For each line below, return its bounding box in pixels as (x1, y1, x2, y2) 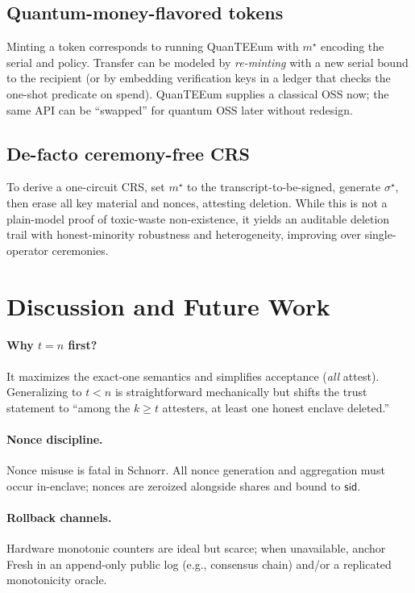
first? (68, 336, 98, 353)
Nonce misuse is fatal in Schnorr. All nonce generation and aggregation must (6, 461, 385, 478)
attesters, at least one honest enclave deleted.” (162, 399, 390, 416)
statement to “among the (6, 399, 131, 416)
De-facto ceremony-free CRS (6, 140, 251, 165)
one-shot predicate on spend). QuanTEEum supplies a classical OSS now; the (6, 85, 389, 102)
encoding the (321, 38, 384, 55)
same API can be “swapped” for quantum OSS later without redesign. (6, 101, 353, 118)
